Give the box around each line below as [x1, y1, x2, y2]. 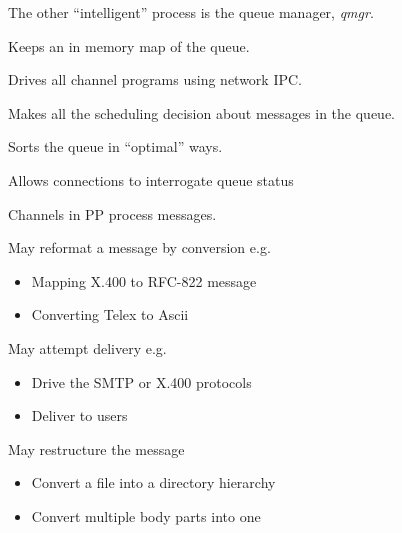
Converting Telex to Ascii [31, 304, 189, 325]
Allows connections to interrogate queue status [8, 169, 294, 190]
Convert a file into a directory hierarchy [31, 472, 276, 493]
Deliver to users [31, 405, 128, 426]
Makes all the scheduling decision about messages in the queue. [8, 102, 395, 123]
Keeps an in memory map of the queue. [8, 35, 250, 56]
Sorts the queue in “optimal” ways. [8, 136, 223, 157]
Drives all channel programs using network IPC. [8, 69, 302, 90]
